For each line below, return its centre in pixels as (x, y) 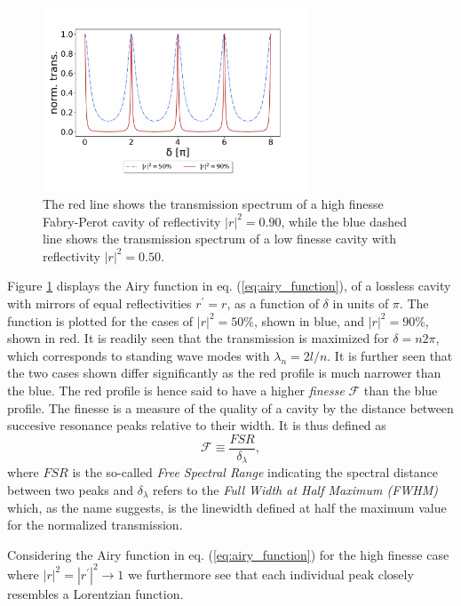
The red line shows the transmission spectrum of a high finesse (213, 204)
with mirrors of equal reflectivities (99, 303)
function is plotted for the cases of (100, 320)
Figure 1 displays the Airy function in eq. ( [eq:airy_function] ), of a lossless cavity (229, 286)
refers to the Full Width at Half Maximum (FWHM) (295, 489)
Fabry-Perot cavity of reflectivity (132, 221)
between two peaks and (71, 489)
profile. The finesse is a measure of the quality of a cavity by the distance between (230, 407)
